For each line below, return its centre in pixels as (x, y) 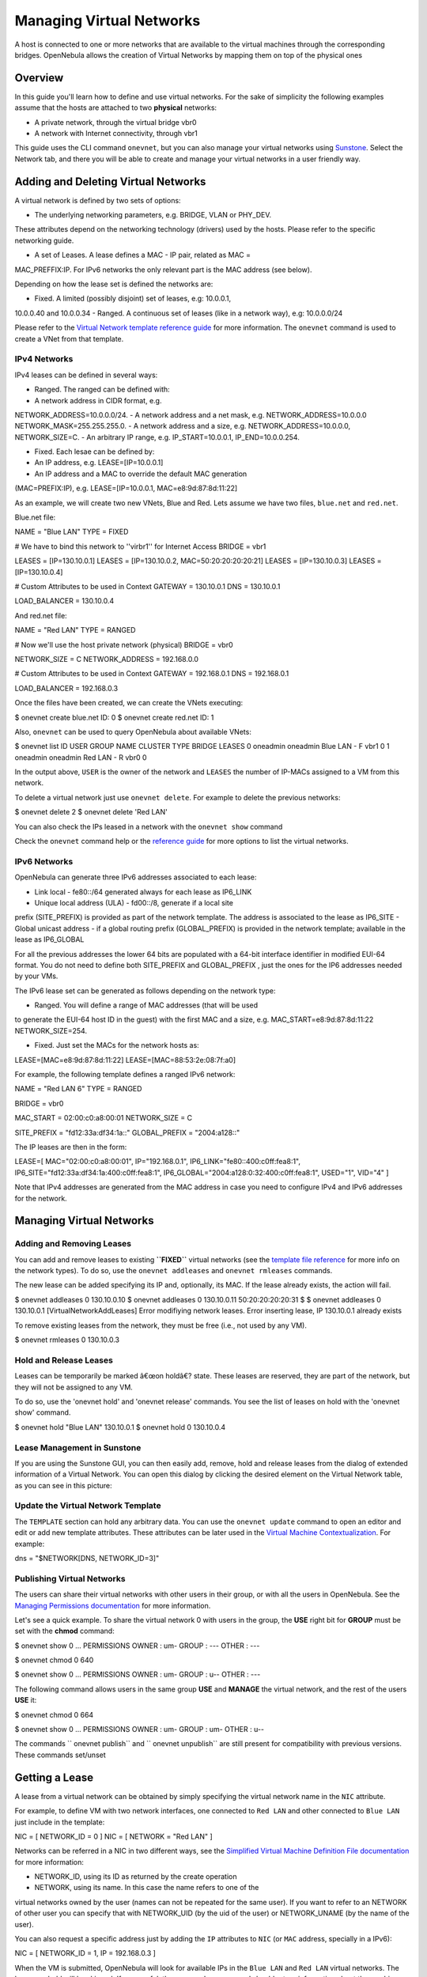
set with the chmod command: (64, 1631)
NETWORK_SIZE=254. (51, 1030)
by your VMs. (36, 976)
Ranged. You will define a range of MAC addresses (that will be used (146, 1005)
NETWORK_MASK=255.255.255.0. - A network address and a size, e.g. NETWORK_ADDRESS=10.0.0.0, (183, 426)
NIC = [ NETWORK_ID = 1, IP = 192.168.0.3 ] (85, 1953)
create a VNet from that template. (69, 338)
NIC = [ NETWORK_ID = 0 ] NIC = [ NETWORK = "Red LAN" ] (113, 1836)
